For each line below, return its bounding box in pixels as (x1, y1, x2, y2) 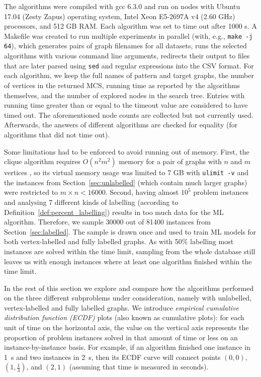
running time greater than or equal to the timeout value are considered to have (4, 100, 248, 110)
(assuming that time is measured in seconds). (69, 361, 209, 372)
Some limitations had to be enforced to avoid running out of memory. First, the (4, 146, 249, 157)
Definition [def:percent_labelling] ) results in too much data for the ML (4, 206, 224, 217)
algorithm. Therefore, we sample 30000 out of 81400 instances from (4, 216, 211, 227)
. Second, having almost (105, 187, 179, 197)
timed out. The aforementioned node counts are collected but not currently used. (4, 109, 253, 120)
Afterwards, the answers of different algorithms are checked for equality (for (4, 119, 238, 130)
